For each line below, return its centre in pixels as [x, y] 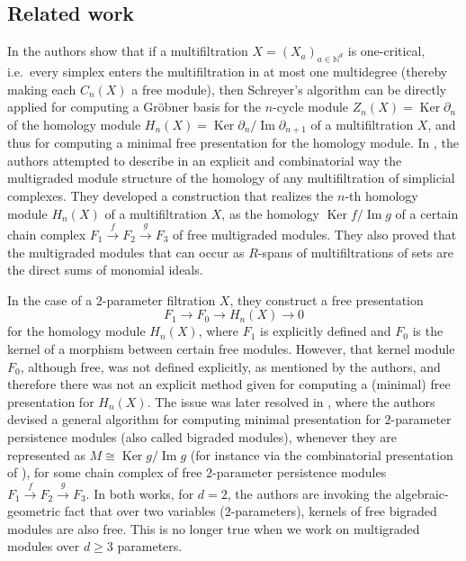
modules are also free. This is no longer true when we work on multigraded [214, 528]
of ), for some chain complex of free [105, 472]
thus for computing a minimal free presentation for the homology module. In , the [233, 143]
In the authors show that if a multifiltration [128, 51]
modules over [44, 546]
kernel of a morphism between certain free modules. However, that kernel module [231, 348]
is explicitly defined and [326, 331]
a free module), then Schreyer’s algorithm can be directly [289, 89]
